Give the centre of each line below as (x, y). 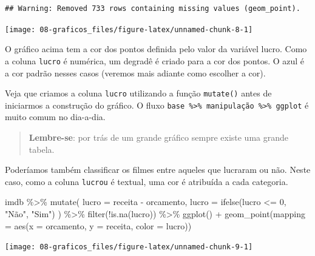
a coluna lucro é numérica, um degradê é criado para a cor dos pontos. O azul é (155, 60)
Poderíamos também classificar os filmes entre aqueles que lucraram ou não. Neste (158, 170)
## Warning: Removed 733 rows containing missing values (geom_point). (153, 8)
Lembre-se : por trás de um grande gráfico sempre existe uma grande (158, 137)
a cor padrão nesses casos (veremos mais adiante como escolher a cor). (135, 72)
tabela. (42, 149)
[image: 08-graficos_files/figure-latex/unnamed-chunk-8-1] (129, 29)
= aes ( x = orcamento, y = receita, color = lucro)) (98, 225)
